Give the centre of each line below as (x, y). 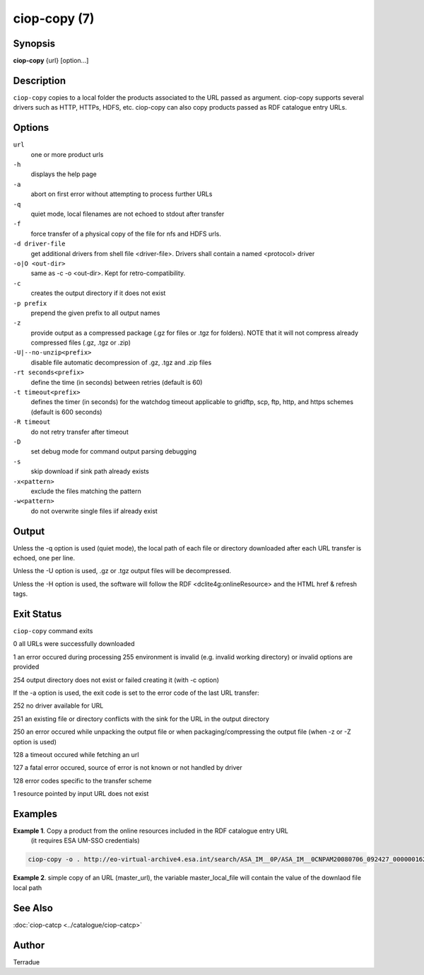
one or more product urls (67, 154)
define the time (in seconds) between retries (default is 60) (117, 382)
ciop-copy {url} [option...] (51, 61)
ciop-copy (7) (54, 18)
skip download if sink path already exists (90, 471)
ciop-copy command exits (53, 631)
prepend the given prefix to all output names (95, 313)
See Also (33, 908)
